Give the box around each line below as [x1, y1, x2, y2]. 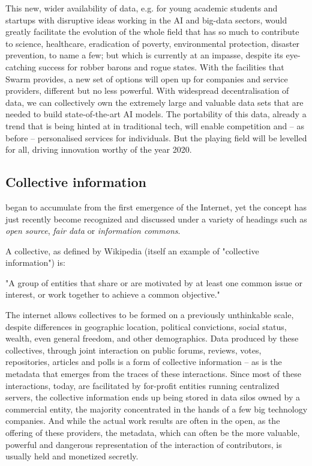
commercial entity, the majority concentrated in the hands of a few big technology [5, 402, 308, 415]
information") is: [5, 256, 65, 269]
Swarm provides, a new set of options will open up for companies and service [5, 72, 288, 85]
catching [5, 60, 36, 73]
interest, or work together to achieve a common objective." [5, 288, 220, 301]
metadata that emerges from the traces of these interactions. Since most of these [5, 367, 301, 380]
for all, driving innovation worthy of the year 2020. [5, 143, 192, 156]
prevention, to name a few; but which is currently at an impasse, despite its [5, 49, 283, 61]
